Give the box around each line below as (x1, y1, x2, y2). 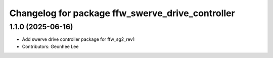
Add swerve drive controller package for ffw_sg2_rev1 (22, 36, 135, 42)
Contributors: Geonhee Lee (22, 43, 79, 49)
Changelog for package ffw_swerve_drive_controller (9, 8, 235, 19)
